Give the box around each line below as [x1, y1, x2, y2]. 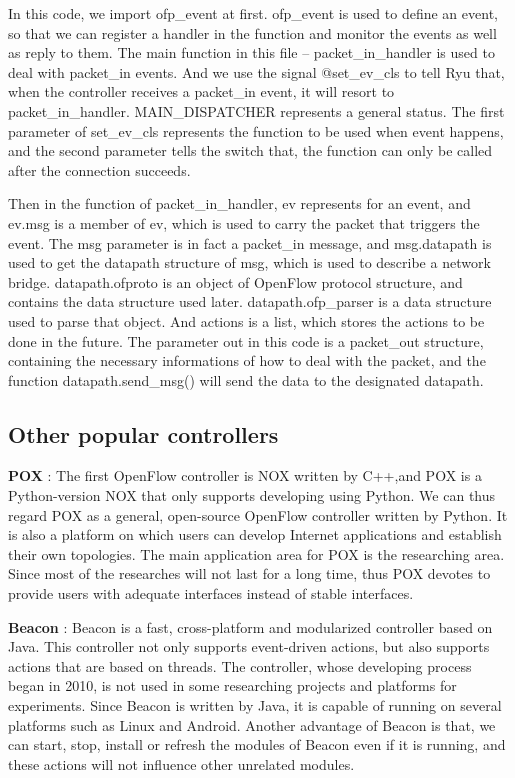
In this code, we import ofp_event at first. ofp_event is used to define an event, [8, 3, 498, 23]
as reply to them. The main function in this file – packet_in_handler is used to [8, 42, 495, 63]
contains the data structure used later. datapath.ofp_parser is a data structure [8, 291, 492, 312]
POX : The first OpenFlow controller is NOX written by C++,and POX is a [8, 465, 482, 486]
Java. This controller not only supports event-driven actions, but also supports [8, 636, 490, 657]
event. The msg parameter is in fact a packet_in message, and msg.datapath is [8, 232, 492, 253]
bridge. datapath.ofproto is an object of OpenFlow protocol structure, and [8, 271, 463, 292]
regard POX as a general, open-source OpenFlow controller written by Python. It [8, 504, 508, 525]
